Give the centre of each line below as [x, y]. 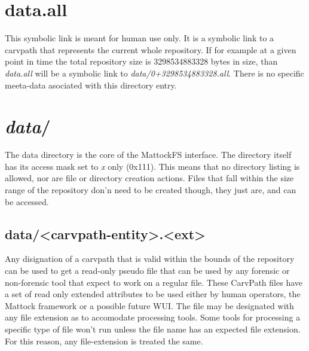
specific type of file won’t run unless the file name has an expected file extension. [153, 329]
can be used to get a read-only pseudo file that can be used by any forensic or [147, 270]
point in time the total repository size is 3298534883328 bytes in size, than [141, 61]
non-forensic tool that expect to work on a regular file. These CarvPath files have [154, 282]
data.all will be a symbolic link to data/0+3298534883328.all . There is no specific [154, 73]
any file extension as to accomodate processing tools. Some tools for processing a [153, 317]
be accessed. [27, 201]
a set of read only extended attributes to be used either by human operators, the [153, 294]
